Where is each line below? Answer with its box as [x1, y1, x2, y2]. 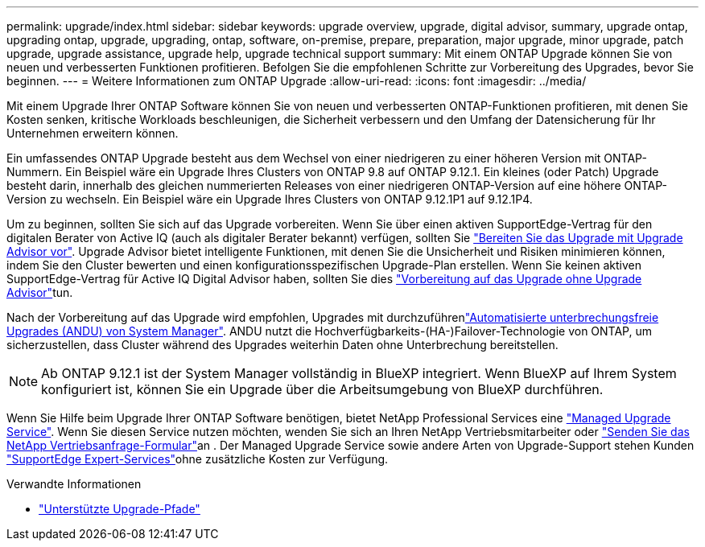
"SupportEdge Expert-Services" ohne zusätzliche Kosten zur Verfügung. [6, 452, 389, 466]
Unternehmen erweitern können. [6, 126, 179, 140]
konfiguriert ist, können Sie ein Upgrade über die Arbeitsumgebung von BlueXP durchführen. [41, 381, 604, 397]
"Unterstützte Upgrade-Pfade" [39, 502, 200, 516]
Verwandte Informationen [6, 477, 142, 491]
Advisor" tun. [6, 286, 73, 299]
